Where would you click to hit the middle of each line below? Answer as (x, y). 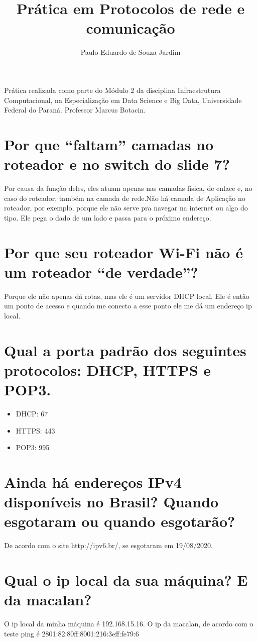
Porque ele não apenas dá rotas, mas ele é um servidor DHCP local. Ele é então (127, 296)
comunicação (131, 28)
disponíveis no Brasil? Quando (111, 502)
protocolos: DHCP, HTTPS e (108, 369)
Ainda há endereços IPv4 (93, 482)
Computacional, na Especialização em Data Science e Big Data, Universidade (123, 100)
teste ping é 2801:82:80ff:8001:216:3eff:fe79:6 (72, 633)
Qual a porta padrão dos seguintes (125, 350)
